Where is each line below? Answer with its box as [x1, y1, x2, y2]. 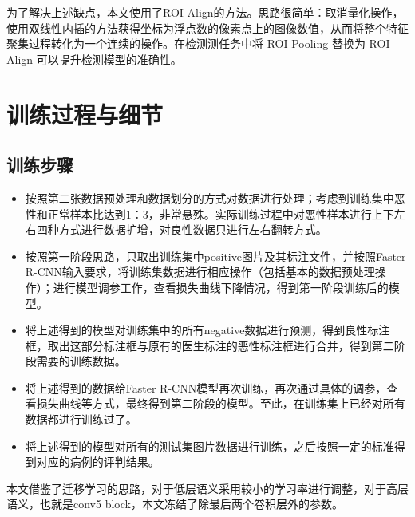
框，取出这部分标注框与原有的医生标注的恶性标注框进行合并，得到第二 [25, 337, 394, 353]
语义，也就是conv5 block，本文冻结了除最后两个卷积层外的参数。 [6, 495, 343, 512]
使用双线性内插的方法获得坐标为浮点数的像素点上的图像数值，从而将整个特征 [6, 19, 409, 36]
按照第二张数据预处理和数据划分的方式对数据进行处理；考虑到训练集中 [25, 189, 394, 206]
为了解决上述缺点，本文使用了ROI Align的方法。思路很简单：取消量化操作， [6, 4, 404, 20]
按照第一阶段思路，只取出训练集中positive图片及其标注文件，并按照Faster [25, 247, 406, 264]
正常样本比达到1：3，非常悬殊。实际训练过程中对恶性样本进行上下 [47, 205, 394, 222]
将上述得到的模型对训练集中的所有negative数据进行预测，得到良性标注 [25, 322, 390, 338]
